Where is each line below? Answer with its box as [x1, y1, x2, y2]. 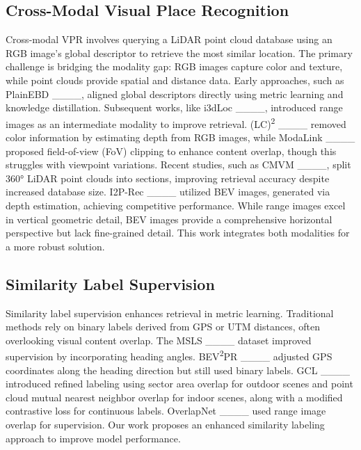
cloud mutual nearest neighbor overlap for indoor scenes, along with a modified [6, 389, 343, 404]
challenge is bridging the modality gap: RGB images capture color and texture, [6, 59, 343, 74]
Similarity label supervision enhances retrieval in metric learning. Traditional [6, 305, 334, 320]
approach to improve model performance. [6, 431, 181, 445]
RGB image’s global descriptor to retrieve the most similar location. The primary [6, 45, 353, 60]
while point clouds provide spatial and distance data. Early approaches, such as [6, 72, 344, 87]
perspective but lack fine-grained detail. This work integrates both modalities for [6, 225, 350, 240]
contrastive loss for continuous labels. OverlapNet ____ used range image [6, 403, 326, 418]
